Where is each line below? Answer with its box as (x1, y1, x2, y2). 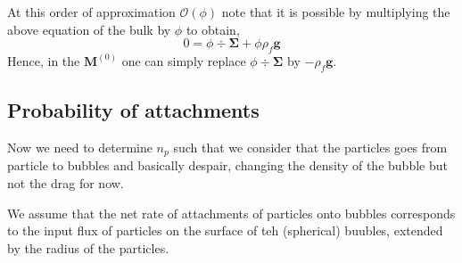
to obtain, (186, 20, 240, 38)
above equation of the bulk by (7, 20, 171, 38)
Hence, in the (7, 51, 80, 70)
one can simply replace (121, 51, 246, 70)
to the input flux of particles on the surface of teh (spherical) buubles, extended (7, 221, 443, 240)
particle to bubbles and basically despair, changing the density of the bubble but (7, 156, 448, 175)
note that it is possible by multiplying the (221, 3, 450, 21)
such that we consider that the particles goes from (173, 137, 448, 156)
